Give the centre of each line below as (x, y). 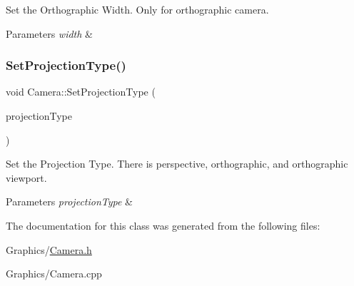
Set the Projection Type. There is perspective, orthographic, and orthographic (177, 164)
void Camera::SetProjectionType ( (81, 92)
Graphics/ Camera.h (49, 249)
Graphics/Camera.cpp (54, 274)
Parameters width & (49, 33)
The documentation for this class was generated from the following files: (163, 225)
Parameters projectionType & (69, 201)
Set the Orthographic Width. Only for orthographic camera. (137, 9)
